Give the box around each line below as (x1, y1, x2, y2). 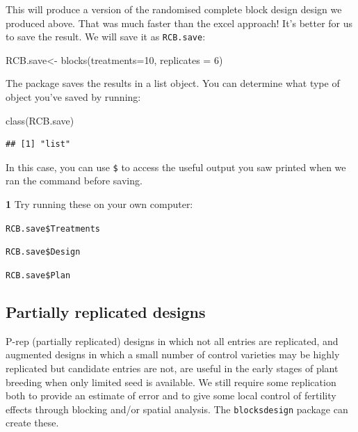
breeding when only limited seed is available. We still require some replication (6, 374, 336, 389)
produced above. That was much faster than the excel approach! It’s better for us (6, 15, 353, 30)
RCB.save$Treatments (6, 223, 101, 234)
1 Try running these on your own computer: (6, 197, 193, 211)
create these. (6, 415, 59, 430)
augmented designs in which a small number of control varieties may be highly (6, 347, 340, 362)
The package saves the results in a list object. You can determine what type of (6, 76, 340, 90)
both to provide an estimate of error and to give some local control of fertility (6, 388, 336, 403)
